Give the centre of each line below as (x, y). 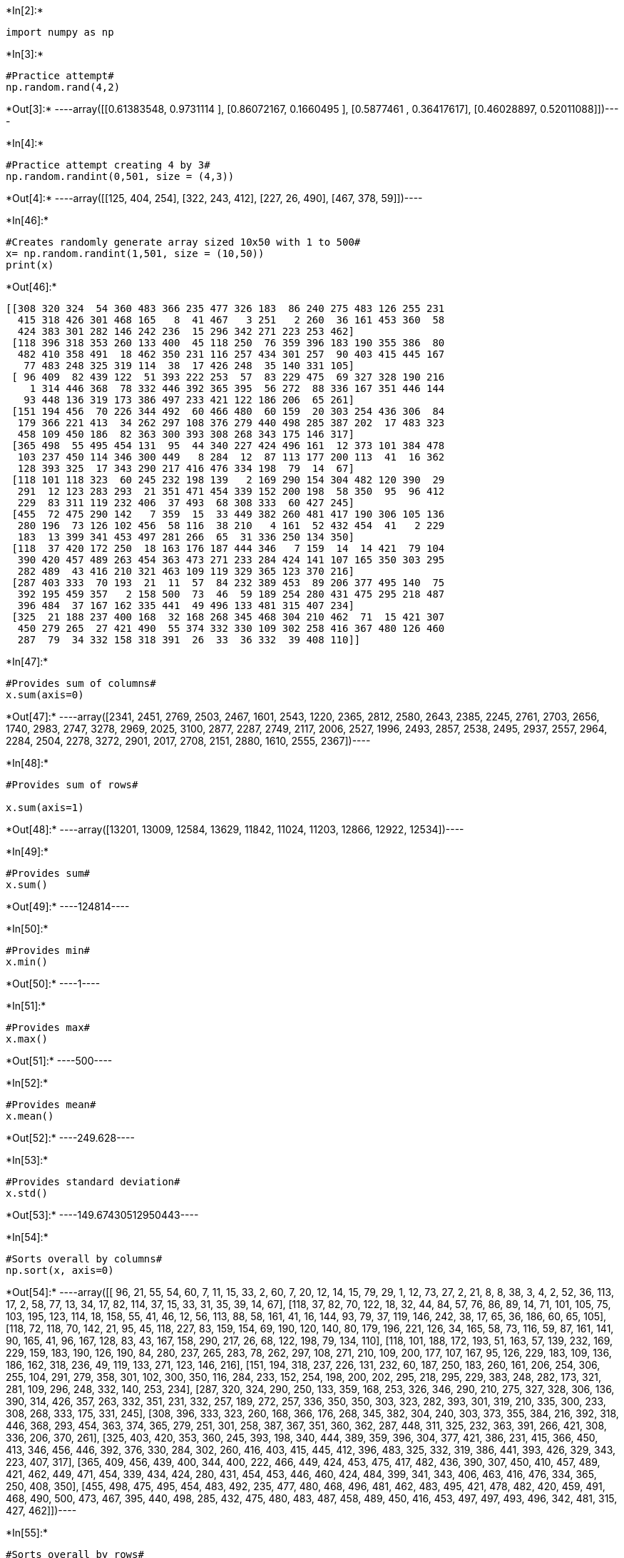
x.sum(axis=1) (45, 808)
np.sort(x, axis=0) (60, 1270)
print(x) (30, 265)
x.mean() (30, 1116)
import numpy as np (60, 32)
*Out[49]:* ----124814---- (68, 906)
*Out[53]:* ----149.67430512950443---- (102, 1215)
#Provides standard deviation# (93, 1182)
